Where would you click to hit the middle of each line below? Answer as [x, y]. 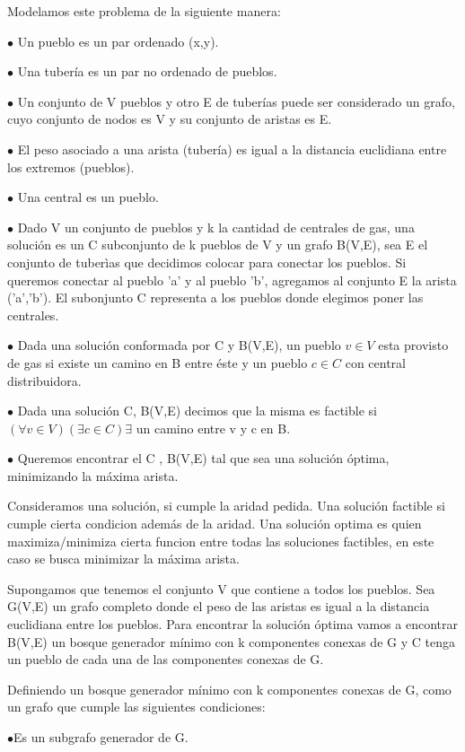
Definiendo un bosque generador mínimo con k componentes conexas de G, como [229, 689]
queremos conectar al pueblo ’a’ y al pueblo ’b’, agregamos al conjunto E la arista [232, 280]
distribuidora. [44, 380]
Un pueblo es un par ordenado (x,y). [118, 41]
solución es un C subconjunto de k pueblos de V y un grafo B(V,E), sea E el [218, 245]
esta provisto [413, 345]
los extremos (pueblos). [71, 166]
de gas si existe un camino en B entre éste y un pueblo [158, 362]
